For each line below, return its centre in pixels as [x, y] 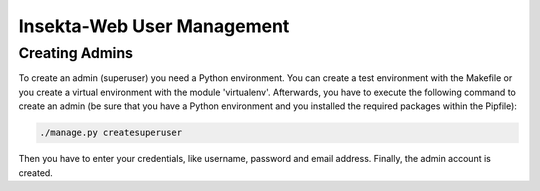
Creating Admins [76, 53]
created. [36, 172]
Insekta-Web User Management [154, 26]
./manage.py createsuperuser [111, 133]
